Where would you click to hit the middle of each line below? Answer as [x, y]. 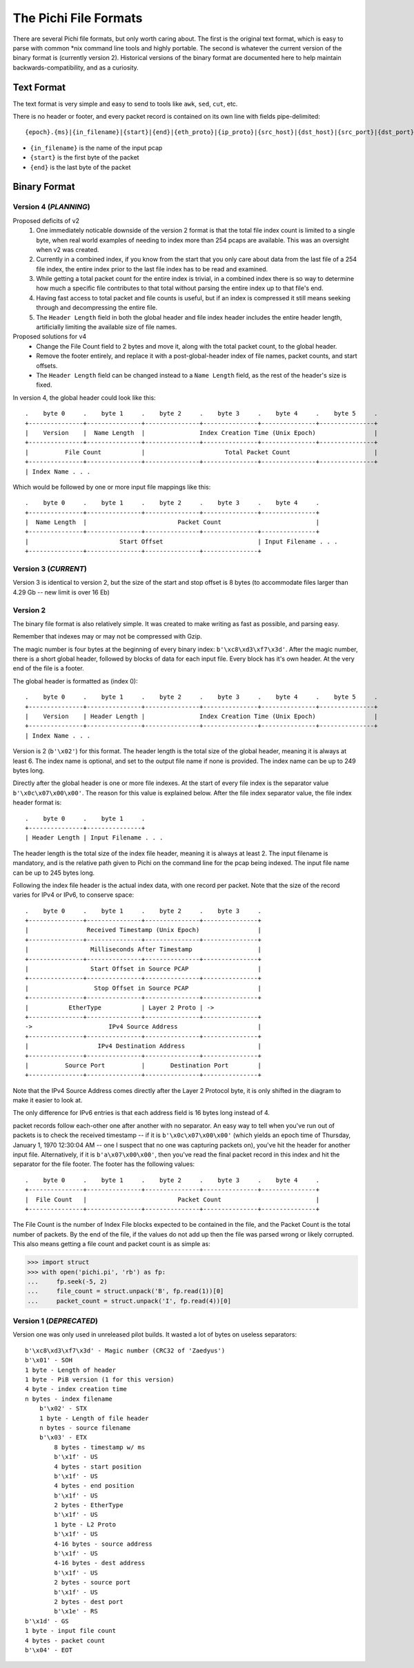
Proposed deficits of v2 [46, 220]
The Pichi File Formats [78, 18]
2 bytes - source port [92, 1582]
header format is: [37, 803]
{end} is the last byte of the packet [80, 167]
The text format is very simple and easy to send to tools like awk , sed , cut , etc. [125, 104]
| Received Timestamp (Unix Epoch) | [143, 930]
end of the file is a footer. [48, 668]
